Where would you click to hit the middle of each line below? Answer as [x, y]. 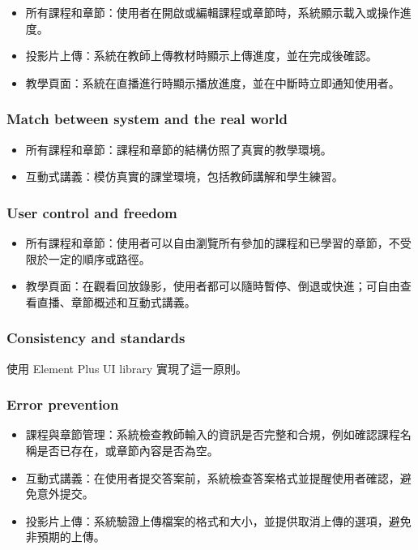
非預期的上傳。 [65, 537]
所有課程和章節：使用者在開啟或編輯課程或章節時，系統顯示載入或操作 [213, 12]
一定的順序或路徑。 [99, 258]
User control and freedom [92, 212]
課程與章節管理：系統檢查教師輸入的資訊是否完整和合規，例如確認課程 [213, 434]
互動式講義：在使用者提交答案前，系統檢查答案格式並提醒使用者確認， [213, 477]
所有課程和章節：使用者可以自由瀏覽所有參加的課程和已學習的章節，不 [213, 243]
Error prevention [63, 404]
